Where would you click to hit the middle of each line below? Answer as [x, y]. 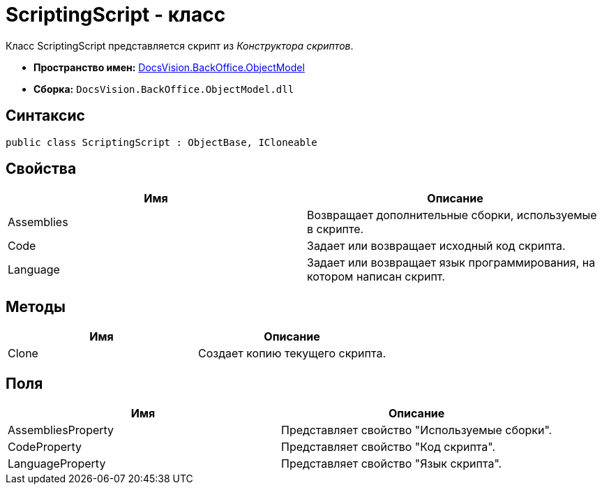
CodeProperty [45, 447]
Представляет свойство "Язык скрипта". [392, 464]
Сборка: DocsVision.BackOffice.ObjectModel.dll [164, 89]
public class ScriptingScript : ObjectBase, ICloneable [161, 142]
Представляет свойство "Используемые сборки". [417, 430]
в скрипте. [336, 229]
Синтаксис [45, 116]
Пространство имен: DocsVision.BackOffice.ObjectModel [169, 67]
